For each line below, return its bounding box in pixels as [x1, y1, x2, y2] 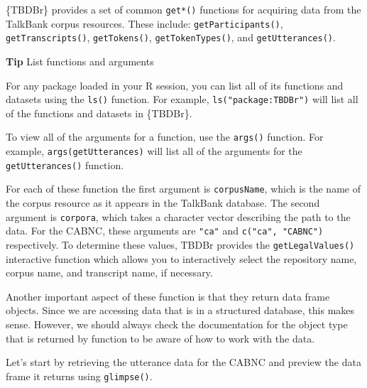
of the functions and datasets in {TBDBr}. [6, 105, 192, 120]
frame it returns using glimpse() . [6, 368, 153, 383]
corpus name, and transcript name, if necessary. [6, 265, 213, 280]
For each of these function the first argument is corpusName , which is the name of [6, 181, 361, 196]
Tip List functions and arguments [6, 53, 154, 68]
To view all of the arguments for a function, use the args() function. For [6, 129, 324, 144]
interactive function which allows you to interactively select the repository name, [6, 251, 357, 266]
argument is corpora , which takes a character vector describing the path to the [6, 209, 351, 224]
